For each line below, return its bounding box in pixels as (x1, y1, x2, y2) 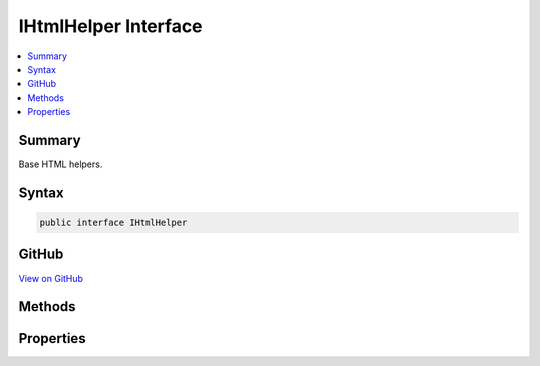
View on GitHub (18, 272, 84, 284)
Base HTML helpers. (18, 158, 103, 170)
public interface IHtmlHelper (39, 217, 188, 229)
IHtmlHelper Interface (18, 15, 204, 37)
